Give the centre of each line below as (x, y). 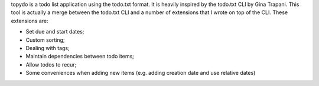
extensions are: (30, 21)
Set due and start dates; (55, 32)
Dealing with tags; (48, 48)
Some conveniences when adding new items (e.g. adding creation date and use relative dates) (141, 73)
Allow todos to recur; (51, 64)
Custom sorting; (45, 40)
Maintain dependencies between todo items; (80, 57)
